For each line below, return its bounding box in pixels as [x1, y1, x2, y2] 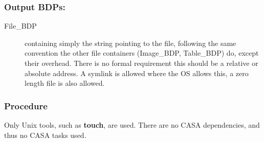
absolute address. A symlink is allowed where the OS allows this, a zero [25, 67, 249, 78]
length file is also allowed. [25, 78, 105, 88]
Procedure [4, 99, 48, 112]
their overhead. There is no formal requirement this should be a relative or [25, 58, 258, 68]
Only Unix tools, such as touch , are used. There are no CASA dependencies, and [4, 120, 260, 130]
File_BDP [4, 20, 37, 31]
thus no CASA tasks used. [4, 129, 86, 140]
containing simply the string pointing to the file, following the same [25, 37, 236, 48]
